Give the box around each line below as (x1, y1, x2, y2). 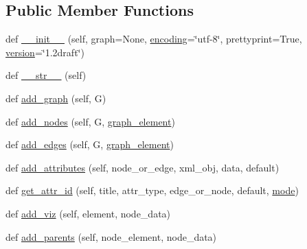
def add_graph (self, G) (5, 91, 106, 105)
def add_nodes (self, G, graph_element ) (5, 114, 175, 128)
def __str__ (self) (5, 68, 87, 82)
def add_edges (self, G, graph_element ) (5, 137, 174, 152)
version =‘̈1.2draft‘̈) (5, 45, 84, 59)
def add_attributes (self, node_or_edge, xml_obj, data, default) (5, 160, 280, 174)
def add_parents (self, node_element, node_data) (5, 229, 217, 244)
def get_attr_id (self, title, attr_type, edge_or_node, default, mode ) (5, 183, 299, 198)
